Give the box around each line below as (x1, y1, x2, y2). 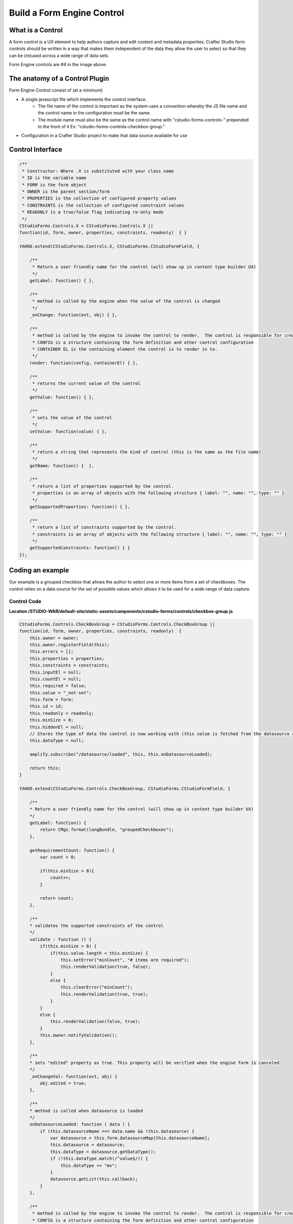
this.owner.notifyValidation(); (40, 1033, 117, 1038)
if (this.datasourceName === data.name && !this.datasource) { (40, 1129, 195, 1134)
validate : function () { (29, 937, 92, 942)
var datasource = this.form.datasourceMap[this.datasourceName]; (50, 1135, 210, 1141)
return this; (29, 765, 61, 771)
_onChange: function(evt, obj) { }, (29, 312, 117, 318)
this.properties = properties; (29, 656, 105, 661)
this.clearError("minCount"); (60, 985, 133, 990)
